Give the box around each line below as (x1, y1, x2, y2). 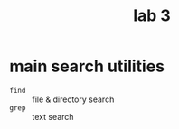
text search (32, 111, 74, 122)
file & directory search (32, 94, 115, 105)
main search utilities (9, 56, 165, 77)
